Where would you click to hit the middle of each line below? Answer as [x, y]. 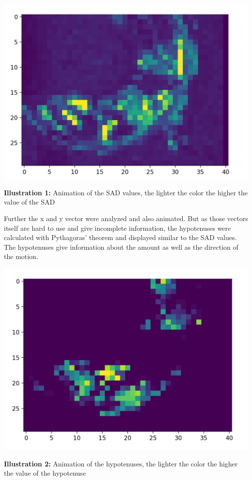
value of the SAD [30, 202]
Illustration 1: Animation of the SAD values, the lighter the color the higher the [126, 192]
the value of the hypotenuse [45, 473]
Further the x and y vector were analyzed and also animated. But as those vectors [126, 218]
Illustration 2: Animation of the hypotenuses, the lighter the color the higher [121, 463]
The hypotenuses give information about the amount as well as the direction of [121, 247]
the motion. [21, 256]
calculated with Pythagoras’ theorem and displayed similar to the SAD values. [120, 237]
